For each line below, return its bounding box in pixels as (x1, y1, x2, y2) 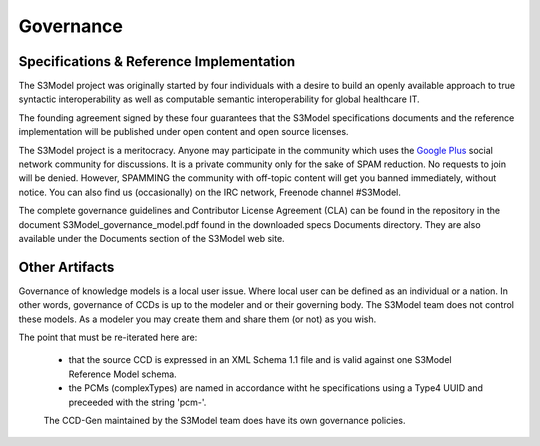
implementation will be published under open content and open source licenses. (18, 126, 349, 138)
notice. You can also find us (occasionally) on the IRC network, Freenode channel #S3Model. (18, 186, 402, 198)
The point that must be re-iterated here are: (18, 331, 198, 344)
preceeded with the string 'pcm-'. (68, 396, 207, 408)
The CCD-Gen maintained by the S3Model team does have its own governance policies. (43, 415, 406, 426)
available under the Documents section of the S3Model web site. (18, 232, 285, 244)
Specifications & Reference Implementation (18, 53, 296, 70)
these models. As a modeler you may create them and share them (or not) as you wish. (18, 313, 377, 325)
